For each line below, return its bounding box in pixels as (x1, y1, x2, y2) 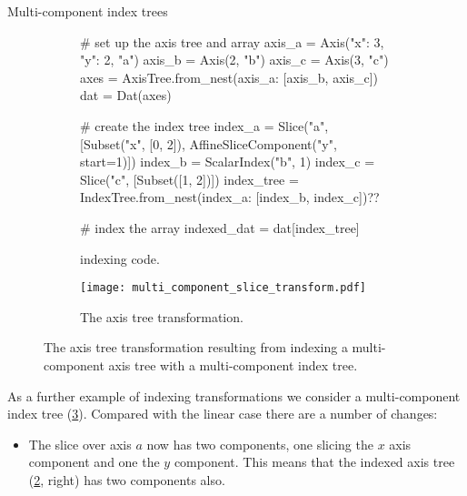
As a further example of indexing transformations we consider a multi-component (7, 386, 461, 405)
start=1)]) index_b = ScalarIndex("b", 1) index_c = (80, 152, 375, 171)
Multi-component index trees (7, 2, 168, 20)
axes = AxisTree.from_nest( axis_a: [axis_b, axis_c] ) (80, 67, 378, 86)
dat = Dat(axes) (80, 86, 172, 105)
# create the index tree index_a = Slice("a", (80, 116, 329, 135)
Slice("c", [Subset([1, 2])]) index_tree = (80, 169, 299, 188)
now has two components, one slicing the (146, 434, 373, 453)
